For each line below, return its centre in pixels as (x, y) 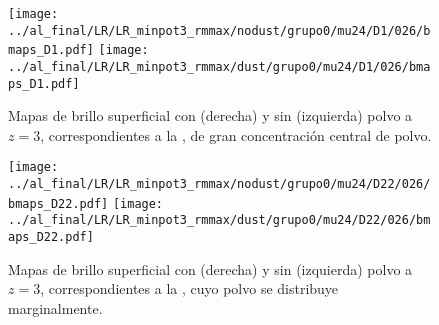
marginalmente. (55, 307)
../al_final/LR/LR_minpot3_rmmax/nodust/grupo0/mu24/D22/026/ (219, 184)
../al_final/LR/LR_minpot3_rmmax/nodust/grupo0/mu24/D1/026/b (219, 30)
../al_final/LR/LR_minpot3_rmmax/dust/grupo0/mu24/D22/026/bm (219, 220)
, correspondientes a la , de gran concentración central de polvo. (236, 134)
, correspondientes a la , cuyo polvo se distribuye (189, 288)
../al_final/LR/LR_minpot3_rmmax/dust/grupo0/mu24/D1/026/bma (219, 66)
